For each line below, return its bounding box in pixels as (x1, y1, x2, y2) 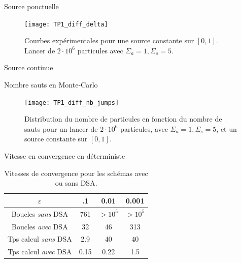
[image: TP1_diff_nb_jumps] (24, 99, 119, 106)
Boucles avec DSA (12, 221, 68, 231)
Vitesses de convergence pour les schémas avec (4, 167, 148, 178)
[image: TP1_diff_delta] (24, 20, 108, 28)
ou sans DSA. (55, 178, 97, 188)
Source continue (4, 62, 53, 73)
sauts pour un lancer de (24, 123, 98, 134)
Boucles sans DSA (11, 208, 68, 219)
